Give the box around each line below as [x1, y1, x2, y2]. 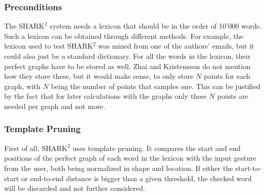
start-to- [235, 162, 261, 173]
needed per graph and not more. [4, 100, 106, 111]
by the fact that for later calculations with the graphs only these [4, 91, 207, 101]
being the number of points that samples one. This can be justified [51, 80, 260, 91]
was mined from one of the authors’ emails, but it [98, 40, 254, 51]
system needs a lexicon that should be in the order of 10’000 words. [50, 20, 262, 31]
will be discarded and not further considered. [4, 183, 145, 193]
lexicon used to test [4, 40, 65, 51]
